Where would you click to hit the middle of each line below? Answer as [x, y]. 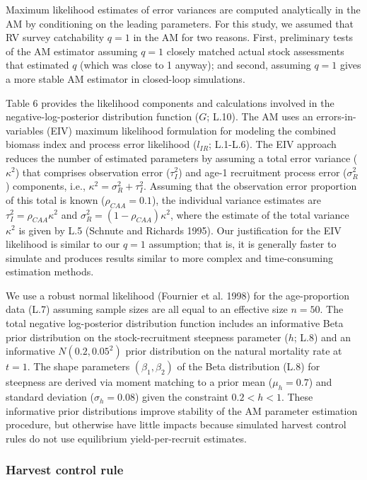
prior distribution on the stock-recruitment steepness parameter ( [147, 337]
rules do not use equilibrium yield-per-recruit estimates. [126, 438]
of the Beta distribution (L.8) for [249, 366]
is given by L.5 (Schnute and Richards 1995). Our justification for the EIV [180, 230]
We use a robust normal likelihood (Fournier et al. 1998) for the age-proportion [178, 295]
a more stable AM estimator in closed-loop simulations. [126, 78]
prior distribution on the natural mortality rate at [234, 351]
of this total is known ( [56, 199]
